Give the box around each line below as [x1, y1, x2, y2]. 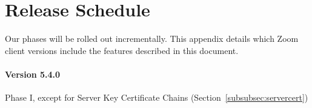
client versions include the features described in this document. [5, 44, 239, 56]
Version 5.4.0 [5, 67, 61, 80]
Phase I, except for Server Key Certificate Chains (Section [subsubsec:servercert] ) [5, 91, 308, 104]
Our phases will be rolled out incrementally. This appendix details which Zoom [5, 32, 299, 45]
